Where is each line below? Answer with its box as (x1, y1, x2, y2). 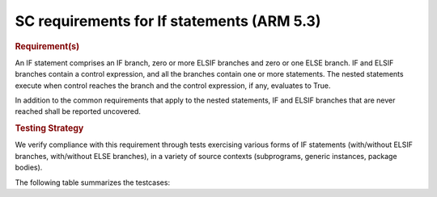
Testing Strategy (15, 123, 84, 134)
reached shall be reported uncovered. (15, 107, 142, 116)
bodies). (15, 162, 43, 173)
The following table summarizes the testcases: (15, 178, 170, 187)
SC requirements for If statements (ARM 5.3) (15, 12, 321, 30)
